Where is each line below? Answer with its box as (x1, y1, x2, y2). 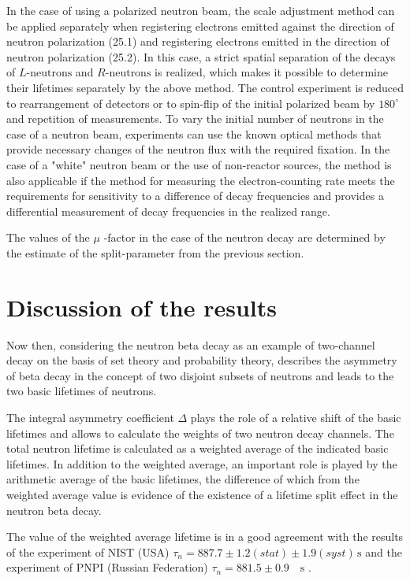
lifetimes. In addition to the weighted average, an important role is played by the (6, 455, 397, 472)
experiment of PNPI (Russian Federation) (6, 559, 208, 575)
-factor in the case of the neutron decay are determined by (103, 229, 386, 246)
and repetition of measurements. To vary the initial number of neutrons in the (6, 110, 384, 127)
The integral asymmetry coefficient (6, 409, 174, 425)
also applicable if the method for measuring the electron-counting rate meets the (6, 172, 395, 188)
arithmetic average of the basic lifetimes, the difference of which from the (6, 471, 360, 487)
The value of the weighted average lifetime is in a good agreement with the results (6, 528, 404, 545)
